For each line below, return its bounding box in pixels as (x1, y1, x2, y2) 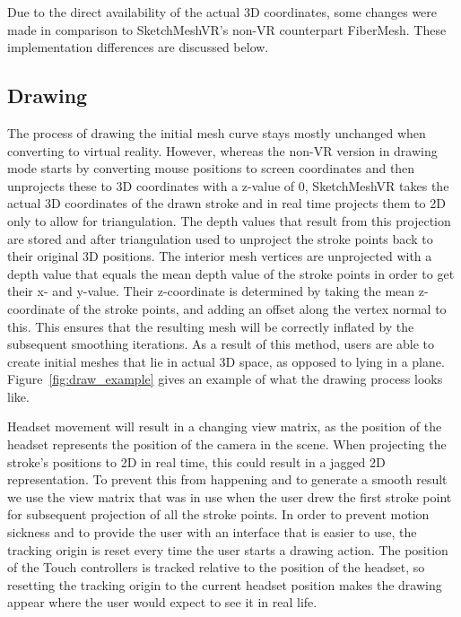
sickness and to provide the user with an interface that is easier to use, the (7, 523, 417, 542)
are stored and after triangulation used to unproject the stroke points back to (7, 229, 433, 248)
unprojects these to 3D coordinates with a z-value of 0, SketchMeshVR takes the (7, 176, 449, 195)
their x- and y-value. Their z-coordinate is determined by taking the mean (7, 282, 415, 300)
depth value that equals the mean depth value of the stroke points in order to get (7, 264, 455, 282)
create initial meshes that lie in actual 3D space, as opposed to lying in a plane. (7, 352, 445, 370)
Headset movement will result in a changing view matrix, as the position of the (7, 417, 442, 436)
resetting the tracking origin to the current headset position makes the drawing (7, 575, 442, 594)
